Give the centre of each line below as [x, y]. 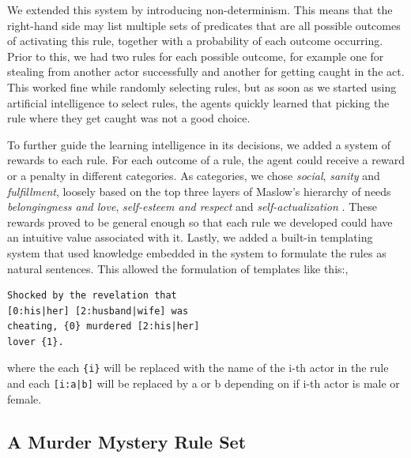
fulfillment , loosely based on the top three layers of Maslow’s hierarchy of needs [199, 191]
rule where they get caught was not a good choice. [129, 118]
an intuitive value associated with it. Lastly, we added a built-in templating [190, 237]
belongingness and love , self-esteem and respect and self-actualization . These [192, 206]
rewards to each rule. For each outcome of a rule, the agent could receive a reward [206, 160]
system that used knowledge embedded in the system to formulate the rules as [197, 252]
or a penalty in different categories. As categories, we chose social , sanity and [194, 175]
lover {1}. [36, 342]
